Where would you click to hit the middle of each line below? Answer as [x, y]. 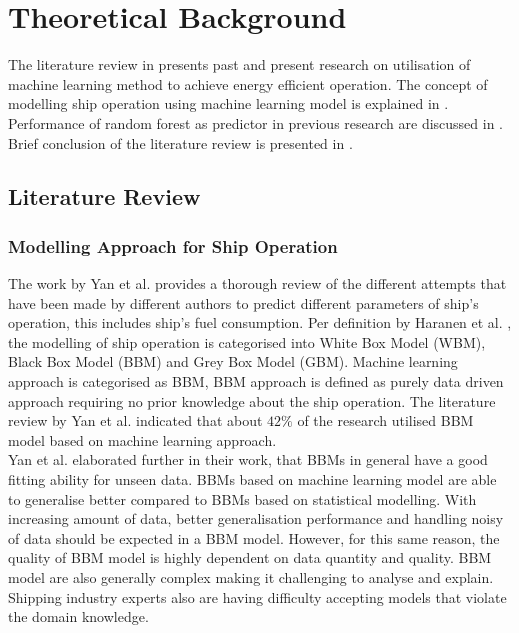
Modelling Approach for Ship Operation [173, 245]
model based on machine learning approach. [142, 439]
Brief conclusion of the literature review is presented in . [180, 142]
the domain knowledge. [78, 616]
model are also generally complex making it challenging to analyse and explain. [251, 577]
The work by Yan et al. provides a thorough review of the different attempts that [257, 283]
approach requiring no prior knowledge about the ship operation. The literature [252, 400]
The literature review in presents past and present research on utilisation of [239, 64]
